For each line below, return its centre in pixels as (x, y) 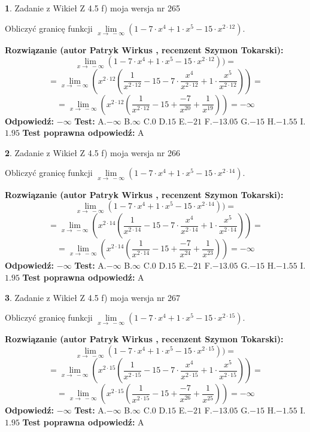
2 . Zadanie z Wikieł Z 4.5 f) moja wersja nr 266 (92, 152)
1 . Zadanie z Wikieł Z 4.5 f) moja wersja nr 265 (92, 8)
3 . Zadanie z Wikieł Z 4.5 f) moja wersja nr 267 (92, 297)
